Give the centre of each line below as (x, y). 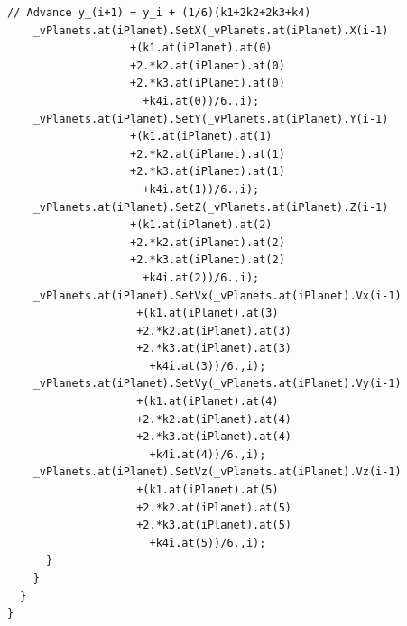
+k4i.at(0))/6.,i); (201, 101)
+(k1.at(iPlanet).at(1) (201, 137)
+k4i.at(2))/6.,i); (201, 277)
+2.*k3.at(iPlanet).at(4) (214, 437)
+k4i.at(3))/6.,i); (208, 366)
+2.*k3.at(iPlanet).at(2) (208, 260)
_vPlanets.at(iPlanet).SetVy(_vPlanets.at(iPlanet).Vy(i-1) (217, 384)
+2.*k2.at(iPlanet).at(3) (214, 331)
